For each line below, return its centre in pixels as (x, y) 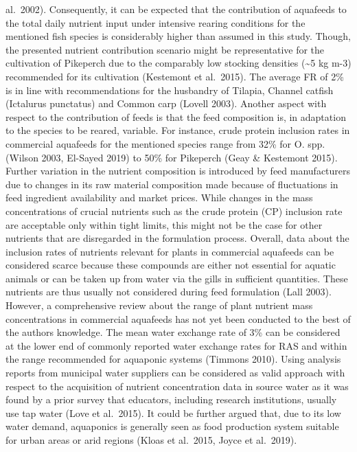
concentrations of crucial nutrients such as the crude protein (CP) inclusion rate (174, 211)
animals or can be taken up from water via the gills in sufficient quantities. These (177, 278)
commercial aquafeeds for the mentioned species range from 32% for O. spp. (165, 143)
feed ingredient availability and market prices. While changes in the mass (159, 197)
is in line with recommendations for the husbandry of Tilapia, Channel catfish (170, 90)
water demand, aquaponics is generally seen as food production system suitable (172, 426)
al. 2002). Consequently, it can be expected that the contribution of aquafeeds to (176, 9)
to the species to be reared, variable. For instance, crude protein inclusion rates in (178, 130)
